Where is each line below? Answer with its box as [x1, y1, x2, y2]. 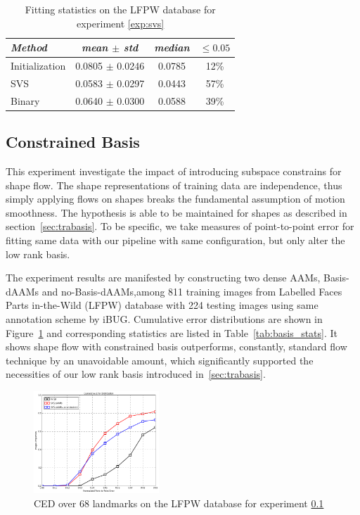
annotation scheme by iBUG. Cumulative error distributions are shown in [6, 311, 323, 326]
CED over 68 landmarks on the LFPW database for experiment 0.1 [34, 495, 324, 510]
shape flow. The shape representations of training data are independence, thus [6, 177, 342, 192]
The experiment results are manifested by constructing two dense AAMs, [6, 270, 321, 285]
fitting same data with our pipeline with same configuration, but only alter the [6, 232, 345, 247]
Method [11, 40, 47, 55]
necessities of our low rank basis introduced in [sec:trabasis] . [6, 367, 266, 381]
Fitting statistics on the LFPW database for [25, 2, 216, 16]
